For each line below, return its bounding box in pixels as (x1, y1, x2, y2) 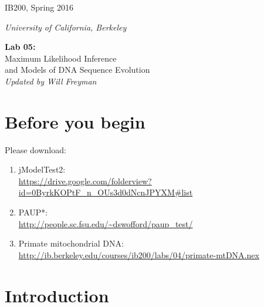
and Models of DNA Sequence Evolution (5, 63, 150, 76)
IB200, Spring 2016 (5, 1, 73, 13)
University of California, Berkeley (5, 21, 127, 33)
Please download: (5, 143, 66, 156)
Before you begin (5, 109, 145, 133)
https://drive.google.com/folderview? (18, 174, 152, 187)
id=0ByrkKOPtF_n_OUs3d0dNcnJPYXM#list (18, 186, 193, 198)
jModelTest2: (18, 163, 66, 176)
